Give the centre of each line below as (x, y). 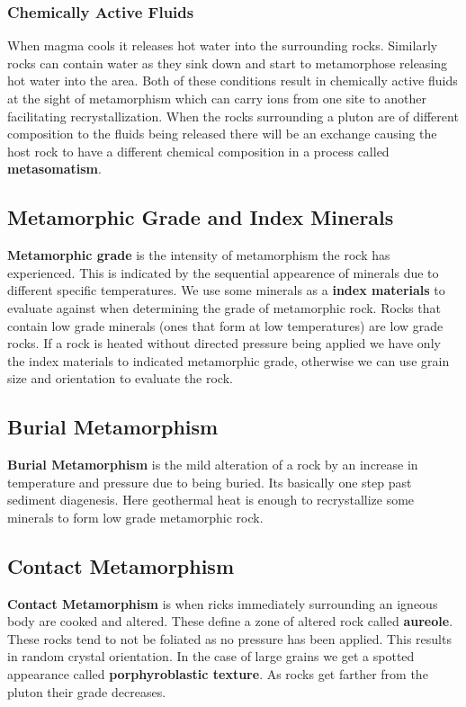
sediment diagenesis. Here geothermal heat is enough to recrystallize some (211, 500)
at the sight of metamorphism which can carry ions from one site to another (217, 98)
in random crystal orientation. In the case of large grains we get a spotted (211, 656)
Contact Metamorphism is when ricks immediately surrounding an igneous (223, 603)
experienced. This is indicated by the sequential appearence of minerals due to (223, 272)
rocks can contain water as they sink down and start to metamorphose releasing (228, 63)
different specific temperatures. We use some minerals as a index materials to (226, 290)
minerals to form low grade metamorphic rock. (135, 517)
